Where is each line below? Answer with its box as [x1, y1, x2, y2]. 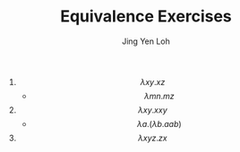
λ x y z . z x [138, 132, 167, 143]
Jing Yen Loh [122, 36, 170, 46]
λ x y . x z [140, 76, 166, 87]
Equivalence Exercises [59, 6, 233, 27]
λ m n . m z [144, 90, 175, 101]
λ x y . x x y [138, 105, 167, 115]
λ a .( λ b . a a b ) [137, 118, 182, 129]
